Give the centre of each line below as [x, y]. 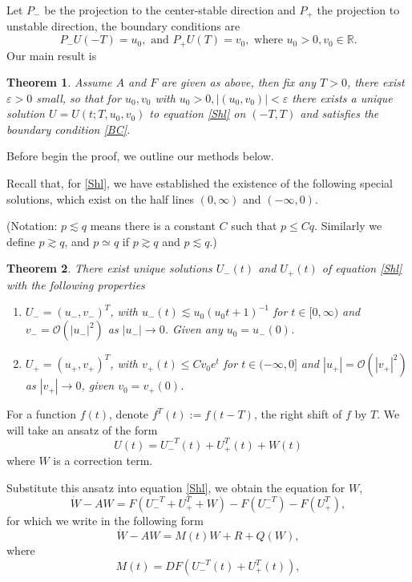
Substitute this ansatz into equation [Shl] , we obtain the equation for [176, 487]
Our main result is [52, 55]
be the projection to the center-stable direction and [170, 10]
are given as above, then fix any [239, 82]
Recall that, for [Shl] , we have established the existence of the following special [200, 183]
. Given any [194, 329]
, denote [129, 414]
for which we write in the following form [105, 520]
